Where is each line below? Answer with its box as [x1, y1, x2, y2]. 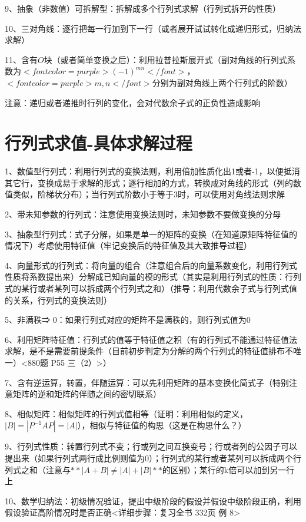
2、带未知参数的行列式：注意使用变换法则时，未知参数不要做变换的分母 [5, 208, 281, 220]
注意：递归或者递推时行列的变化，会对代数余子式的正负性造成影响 [5, 96, 260, 108]
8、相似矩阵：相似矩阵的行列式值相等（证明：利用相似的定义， [5, 407, 248, 419]
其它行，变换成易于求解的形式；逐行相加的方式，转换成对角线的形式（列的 [5, 176, 293, 189]
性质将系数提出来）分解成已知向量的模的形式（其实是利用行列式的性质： [5, 270, 285, 283]
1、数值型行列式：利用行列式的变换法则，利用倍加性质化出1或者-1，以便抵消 [5, 165, 300, 177]
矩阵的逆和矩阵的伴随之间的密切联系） [12, 388, 161, 400]
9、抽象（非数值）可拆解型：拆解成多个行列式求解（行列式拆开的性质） [5, 2, 281, 14]
